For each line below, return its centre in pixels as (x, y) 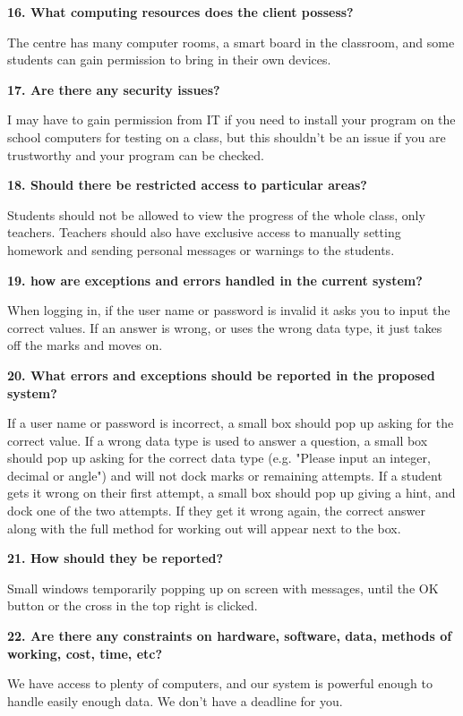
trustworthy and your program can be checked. (136, 154)
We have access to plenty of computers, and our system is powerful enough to (220, 683)
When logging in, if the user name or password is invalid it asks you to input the (229, 310)
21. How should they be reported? (116, 558)
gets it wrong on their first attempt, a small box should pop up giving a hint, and (231, 493)
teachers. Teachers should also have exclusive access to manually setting (204, 232)
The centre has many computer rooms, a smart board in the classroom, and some (231, 42)
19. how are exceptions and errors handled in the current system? (215, 280)
